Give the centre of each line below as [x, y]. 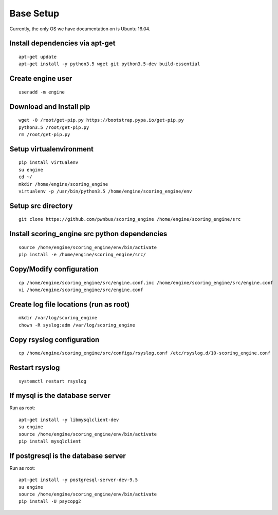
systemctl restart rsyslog [53, 381]
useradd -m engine [42, 92]
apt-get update [38, 57]
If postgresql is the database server [68, 456]
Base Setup [34, 13]
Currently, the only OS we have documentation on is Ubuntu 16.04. [80, 29]
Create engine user [41, 79]
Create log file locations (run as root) [70, 304]
